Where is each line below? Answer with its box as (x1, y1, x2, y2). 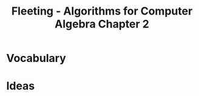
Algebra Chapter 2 (54, 17, 150, 31)
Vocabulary (6, 52, 66, 65)
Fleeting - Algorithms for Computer (11, 4, 193, 18)
